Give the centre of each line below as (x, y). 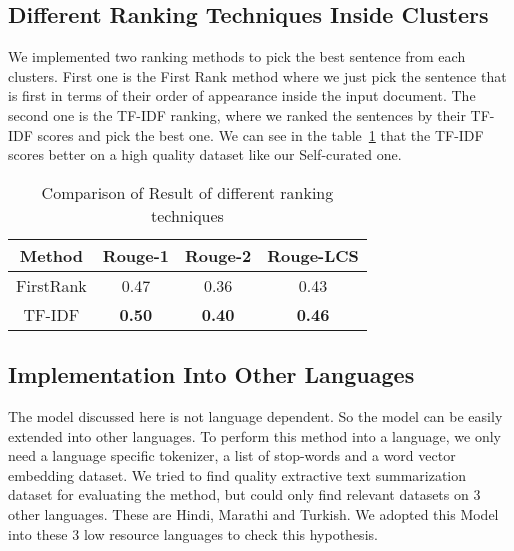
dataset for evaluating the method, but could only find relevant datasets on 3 (244, 494)
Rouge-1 (136, 255)
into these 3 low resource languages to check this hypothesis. (193, 533)
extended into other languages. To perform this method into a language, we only (255, 435)
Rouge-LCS (313, 255)
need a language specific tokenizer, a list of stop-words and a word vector (232, 455)
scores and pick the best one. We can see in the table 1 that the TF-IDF (260, 134)
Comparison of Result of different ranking (187, 192)
